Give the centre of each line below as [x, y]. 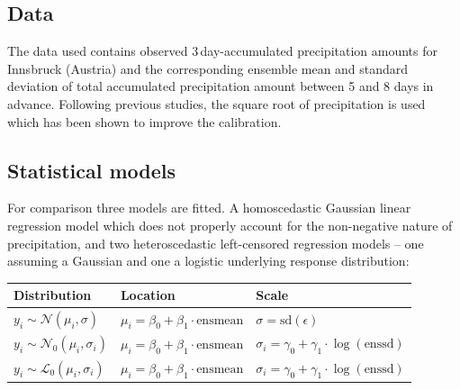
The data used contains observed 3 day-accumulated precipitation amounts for [222, 51]
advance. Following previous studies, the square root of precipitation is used [216, 103]
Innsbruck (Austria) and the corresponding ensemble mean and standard [208, 68]
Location [148, 295]
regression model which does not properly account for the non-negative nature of [230, 225]
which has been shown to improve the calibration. [144, 121]
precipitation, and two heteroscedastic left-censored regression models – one [216, 243]
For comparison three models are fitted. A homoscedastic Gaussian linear [209, 208]
